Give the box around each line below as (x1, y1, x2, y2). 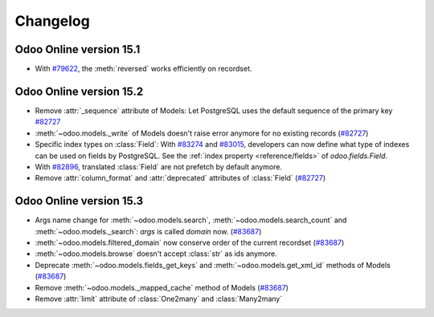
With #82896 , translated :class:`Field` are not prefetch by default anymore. (35, 161, 283, 172)
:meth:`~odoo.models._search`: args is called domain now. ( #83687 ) (35, 226, 262, 236)
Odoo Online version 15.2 (14, 84, 144, 98)
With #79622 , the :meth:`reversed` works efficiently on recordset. (35, 64, 252, 74)
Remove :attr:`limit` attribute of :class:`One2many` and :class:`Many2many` (35, 294, 283, 303)
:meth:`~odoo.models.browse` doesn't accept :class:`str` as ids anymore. (35, 249, 277, 258)
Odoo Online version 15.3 (14, 194, 144, 208)
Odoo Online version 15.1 (14, 43, 141, 56)
